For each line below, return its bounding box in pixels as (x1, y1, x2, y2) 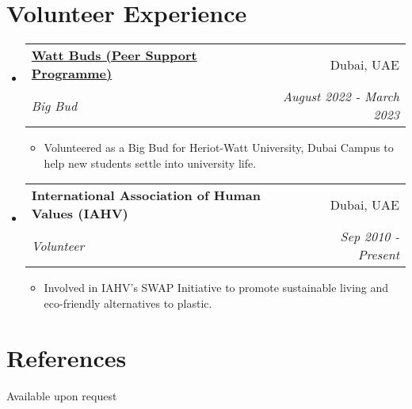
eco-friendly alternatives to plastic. (44, 294, 212, 311)
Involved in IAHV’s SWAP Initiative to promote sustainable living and (44, 279, 389, 296)
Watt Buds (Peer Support (31, 46, 197, 65)
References (6, 341, 127, 373)
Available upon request (6, 387, 117, 403)
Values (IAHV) (31, 204, 128, 223)
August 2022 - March (282, 87, 399, 106)
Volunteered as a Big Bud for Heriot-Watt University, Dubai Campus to (44, 139, 394, 156)
